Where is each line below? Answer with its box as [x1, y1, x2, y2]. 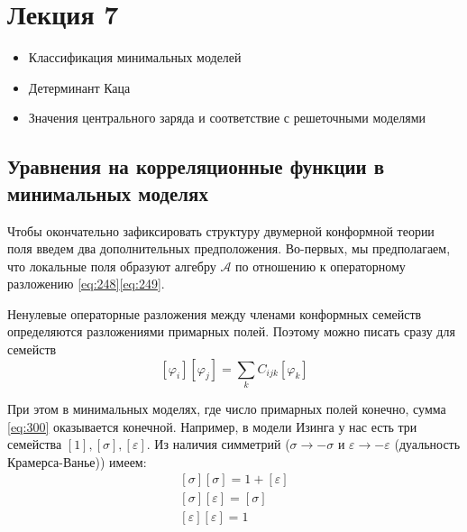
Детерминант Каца [28, 78, 131, 96]
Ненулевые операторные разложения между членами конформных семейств [7, 304, 422, 323]
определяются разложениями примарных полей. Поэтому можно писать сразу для [7, 322, 455, 341]
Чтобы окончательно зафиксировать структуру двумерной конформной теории [7, 221, 435, 240]
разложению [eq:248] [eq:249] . [7, 274, 165, 293]
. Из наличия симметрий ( [146, 435, 290, 454]
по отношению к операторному [235, 256, 406, 275]
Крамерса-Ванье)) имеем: [7, 452, 147, 471]
